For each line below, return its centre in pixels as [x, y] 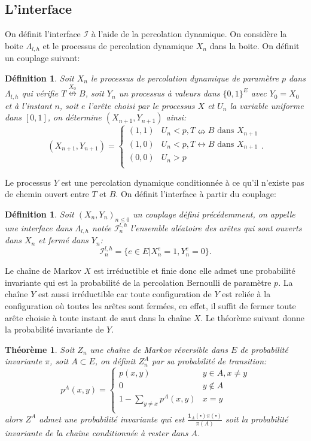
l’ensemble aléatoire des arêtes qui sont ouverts [216, 227]
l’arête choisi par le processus [141, 105]
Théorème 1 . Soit [40, 349]
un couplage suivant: [42, 58]
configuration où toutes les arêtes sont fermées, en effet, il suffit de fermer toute [150, 305]
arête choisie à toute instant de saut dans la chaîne [98, 317]
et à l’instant [28, 105]
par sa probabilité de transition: [209, 361]
